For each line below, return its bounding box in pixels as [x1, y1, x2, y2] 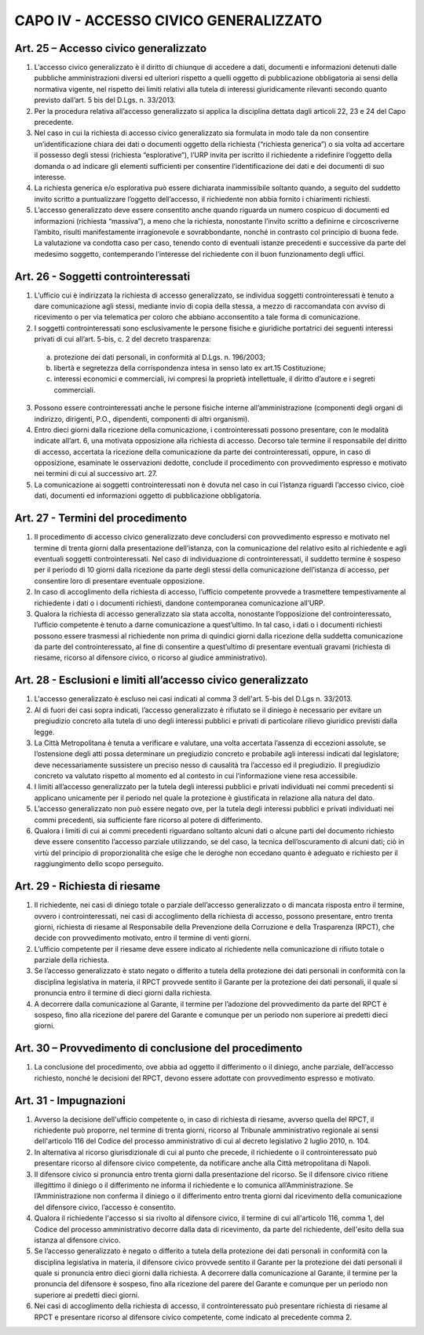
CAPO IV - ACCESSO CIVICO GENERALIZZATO [14, 12, 322, 29]
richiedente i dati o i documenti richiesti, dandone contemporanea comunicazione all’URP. [34, 598, 326, 608]
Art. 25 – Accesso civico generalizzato [14, 42, 207, 55]
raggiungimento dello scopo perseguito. [34, 859, 164, 869]
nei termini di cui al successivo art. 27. [34, 469, 158, 478]
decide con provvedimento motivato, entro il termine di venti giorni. [34, 933, 251, 942]
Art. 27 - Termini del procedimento [14, 511, 188, 525]
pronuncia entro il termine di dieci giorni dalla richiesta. [34, 988, 212, 997]
